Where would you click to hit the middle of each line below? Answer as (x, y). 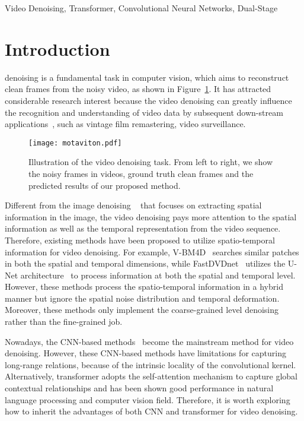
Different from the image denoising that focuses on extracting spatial (133, 205)
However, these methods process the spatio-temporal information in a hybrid (144, 287)
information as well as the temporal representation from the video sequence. (143, 228)
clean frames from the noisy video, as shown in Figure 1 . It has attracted (138, 89)
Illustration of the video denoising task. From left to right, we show (151, 162)
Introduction (57, 48)
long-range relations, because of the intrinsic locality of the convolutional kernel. (151, 364)
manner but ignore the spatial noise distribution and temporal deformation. (142, 298)
